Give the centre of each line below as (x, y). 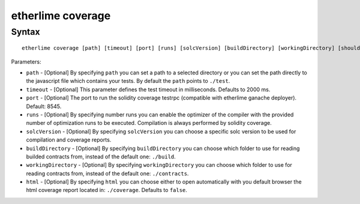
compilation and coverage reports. (69, 140)
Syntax (25, 32)
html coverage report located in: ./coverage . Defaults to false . (106, 190)
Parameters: (26, 61)
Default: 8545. (44, 106)
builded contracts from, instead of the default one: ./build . (101, 157)
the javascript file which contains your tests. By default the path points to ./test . (128, 81)
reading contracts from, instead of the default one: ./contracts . (107, 173)
